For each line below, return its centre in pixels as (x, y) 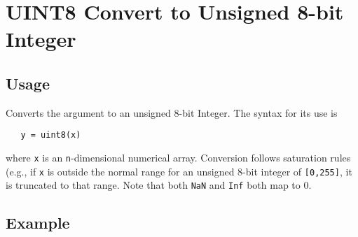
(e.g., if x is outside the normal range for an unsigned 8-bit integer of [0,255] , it (179, 171)
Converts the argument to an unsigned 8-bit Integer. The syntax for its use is (172, 112)
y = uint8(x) (51, 135)
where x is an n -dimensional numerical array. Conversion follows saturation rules (178, 158)
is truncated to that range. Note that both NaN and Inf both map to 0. (159, 185)
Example (38, 223)
